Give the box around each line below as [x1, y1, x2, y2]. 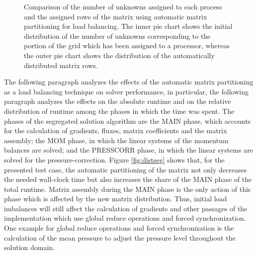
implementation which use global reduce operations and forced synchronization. [4, 213, 246, 223]
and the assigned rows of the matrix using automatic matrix [24, 11, 207, 21]
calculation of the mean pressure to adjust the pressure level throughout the [4, 232, 236, 243]
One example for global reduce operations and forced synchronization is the [4, 223, 234, 233]
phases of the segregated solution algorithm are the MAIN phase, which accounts [4, 115, 251, 126]
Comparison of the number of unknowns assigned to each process [24, 1, 222, 11]
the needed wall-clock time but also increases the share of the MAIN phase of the [4, 174, 252, 184]
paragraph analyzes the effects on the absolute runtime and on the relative [4, 96, 231, 106]
